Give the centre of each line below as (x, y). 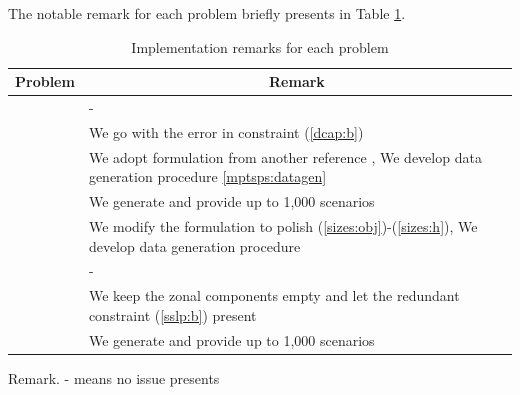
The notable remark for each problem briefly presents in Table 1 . (207, 13)
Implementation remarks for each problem (260, 46)
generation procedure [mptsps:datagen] (207, 176)
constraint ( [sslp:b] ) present (172, 314)
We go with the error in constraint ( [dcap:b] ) (226, 131)
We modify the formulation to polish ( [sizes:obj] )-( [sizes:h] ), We (283, 226)
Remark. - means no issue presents (114, 377)
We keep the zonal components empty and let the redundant (274, 295)
